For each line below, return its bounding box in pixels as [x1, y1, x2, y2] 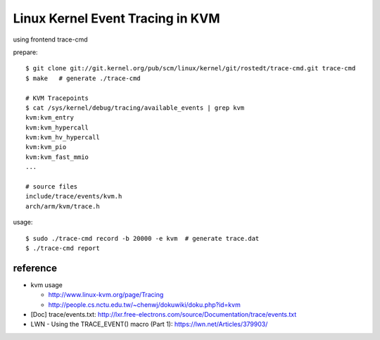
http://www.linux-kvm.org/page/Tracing [48, 291, 164, 299]
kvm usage [30, 280, 63, 289]
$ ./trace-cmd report [25, 244, 100, 252]
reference [13, 262, 58, 274]
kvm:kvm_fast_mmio [25, 153, 89, 161]
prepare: [13, 48, 38, 56]
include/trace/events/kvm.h [25, 192, 122, 201]
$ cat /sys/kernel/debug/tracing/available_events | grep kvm [25, 103, 245, 112]
